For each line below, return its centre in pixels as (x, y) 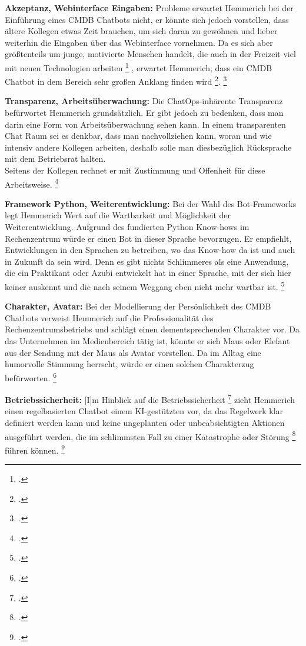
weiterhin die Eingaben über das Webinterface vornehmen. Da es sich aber (139, 42)
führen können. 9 (35, 449)
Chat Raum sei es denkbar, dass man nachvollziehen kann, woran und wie (138, 136)
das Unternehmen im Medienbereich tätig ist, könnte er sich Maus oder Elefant (147, 341)
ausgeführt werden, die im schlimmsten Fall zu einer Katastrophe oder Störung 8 (150, 435)
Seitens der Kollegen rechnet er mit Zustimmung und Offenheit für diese (135, 170)
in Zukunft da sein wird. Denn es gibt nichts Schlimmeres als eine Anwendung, (147, 261)
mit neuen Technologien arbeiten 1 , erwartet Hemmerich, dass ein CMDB (139, 66)
